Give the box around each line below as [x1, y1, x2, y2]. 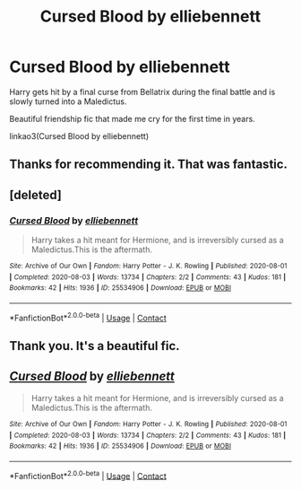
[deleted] [9, 187, 63, 203]
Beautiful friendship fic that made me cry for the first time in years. [9, 113, 255, 124]
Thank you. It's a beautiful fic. [9, 338, 181, 354]
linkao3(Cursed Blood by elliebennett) [9, 130, 150, 141]
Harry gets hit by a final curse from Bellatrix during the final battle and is [9, 86, 276, 97]
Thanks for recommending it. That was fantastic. [9, 157, 288, 172]
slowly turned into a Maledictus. [9, 96, 127, 107]
